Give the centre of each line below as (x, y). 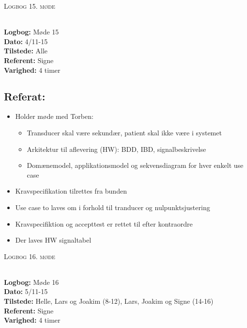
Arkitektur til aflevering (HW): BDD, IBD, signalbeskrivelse (116, 149)
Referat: (25, 96)
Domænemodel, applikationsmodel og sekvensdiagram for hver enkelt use (135, 165)
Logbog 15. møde (30, 6)
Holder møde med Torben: (54, 116)
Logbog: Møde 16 (31, 282)
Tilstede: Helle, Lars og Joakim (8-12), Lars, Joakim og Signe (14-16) (109, 301)
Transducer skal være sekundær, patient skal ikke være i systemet (124, 132)
